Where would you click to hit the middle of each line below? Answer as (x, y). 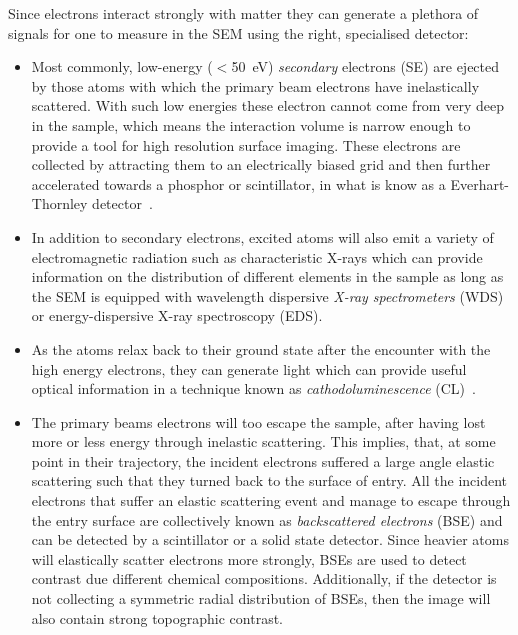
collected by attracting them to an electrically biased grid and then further (261, 164)
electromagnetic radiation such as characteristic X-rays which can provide (257, 256)
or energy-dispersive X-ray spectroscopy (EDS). (177, 315)
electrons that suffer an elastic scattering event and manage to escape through (271, 500)
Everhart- (480, 183)
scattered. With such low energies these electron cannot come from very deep (267, 105)
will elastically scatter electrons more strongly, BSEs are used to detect (249, 558)
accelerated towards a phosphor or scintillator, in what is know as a (238, 183)
